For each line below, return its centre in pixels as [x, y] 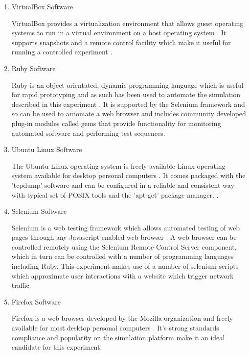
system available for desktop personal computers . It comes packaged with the [128, 175]
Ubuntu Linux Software [47, 149]
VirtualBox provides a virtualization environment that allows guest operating [127, 23]
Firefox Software [36, 301]
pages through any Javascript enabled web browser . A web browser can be [124, 237]
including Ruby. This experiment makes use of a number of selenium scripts [125, 266]
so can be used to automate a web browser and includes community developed [129, 114]
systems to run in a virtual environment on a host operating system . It [119, 33]
